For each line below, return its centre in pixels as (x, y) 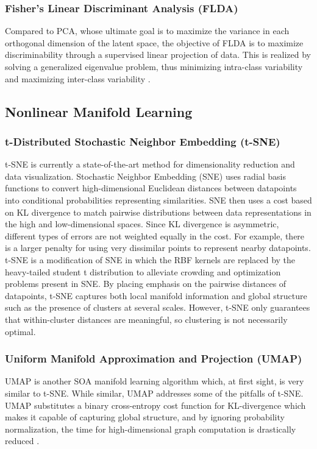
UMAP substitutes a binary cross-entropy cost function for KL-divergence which (155, 405)
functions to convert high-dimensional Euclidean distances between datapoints (151, 188)
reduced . (22, 441)
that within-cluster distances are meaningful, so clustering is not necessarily (146, 319)
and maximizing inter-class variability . (78, 78)
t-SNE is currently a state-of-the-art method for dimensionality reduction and (150, 164)
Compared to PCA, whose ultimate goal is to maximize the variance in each (147, 31)
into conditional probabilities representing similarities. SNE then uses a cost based (158, 200)
